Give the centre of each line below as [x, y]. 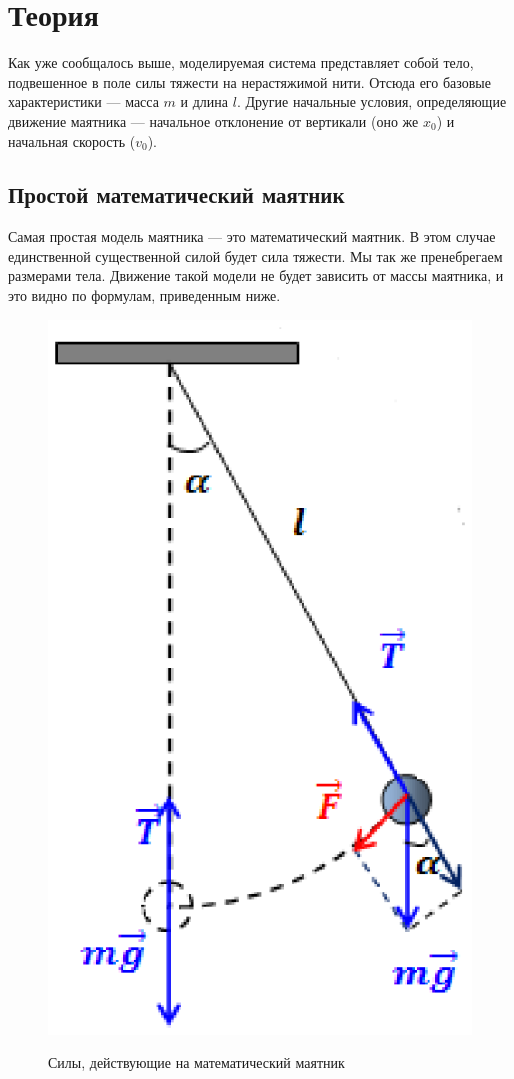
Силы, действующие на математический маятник [196, 1062]
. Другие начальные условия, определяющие [371, 101]
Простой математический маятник [176, 194]
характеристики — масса [83, 101]
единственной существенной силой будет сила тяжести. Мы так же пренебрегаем [255, 255]
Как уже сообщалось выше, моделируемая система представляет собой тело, [241, 62]
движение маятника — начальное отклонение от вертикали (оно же [213, 120]
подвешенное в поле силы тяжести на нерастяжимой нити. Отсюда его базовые [249, 81]
